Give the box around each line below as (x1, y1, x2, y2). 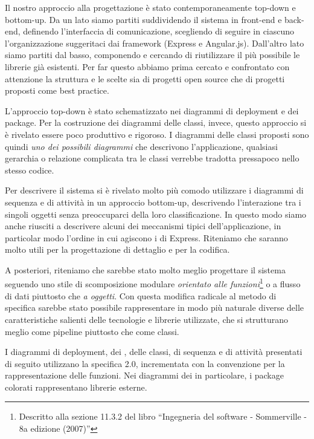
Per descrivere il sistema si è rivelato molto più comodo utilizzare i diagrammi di (5, 184, 304, 197)
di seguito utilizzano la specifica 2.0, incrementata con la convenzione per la (5, 357, 285, 369)
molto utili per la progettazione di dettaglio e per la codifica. (5, 243, 230, 256)
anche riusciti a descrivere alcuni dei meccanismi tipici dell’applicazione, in (5, 219, 281, 232)
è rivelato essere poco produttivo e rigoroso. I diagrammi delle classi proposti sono (5, 128, 309, 140)
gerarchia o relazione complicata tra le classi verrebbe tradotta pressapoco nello (5, 152, 300, 164)
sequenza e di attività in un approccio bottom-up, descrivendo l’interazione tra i (5, 195, 301, 208)
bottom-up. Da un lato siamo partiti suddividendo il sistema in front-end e (5, 13, 282, 25)
